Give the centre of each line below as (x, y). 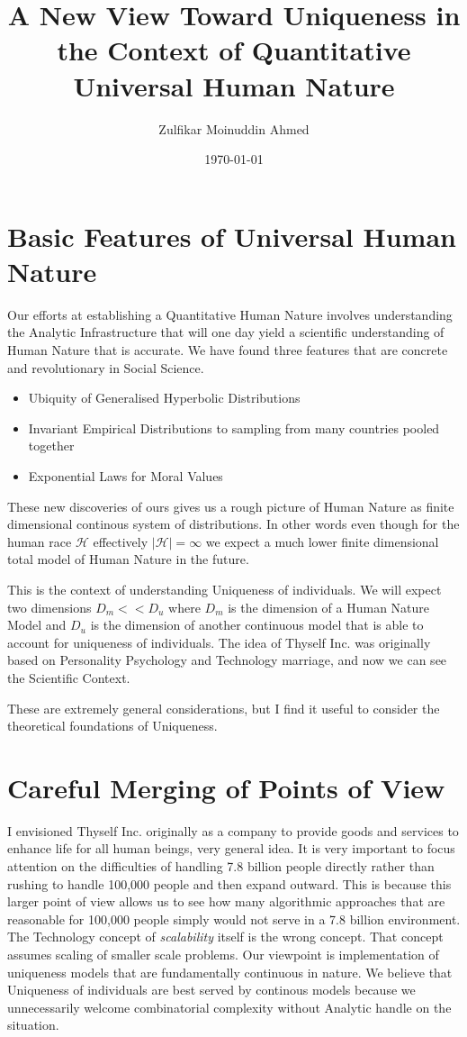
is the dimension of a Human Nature (329, 607)
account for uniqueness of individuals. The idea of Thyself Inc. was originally (219, 642)
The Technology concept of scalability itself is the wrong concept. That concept (225, 937)
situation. (33, 1025)
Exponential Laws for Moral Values (126, 475)
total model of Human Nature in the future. (128, 559)
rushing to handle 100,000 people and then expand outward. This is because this (229, 883)
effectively (121, 541)
